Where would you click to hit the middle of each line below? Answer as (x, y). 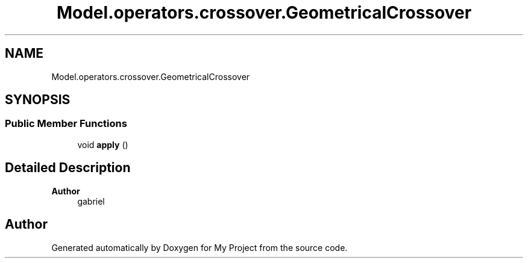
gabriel (91, 201)
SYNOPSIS (38, 100)
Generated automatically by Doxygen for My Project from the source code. (200, 247)
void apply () (103, 144)
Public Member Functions (66, 124)
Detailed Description (68, 168)
